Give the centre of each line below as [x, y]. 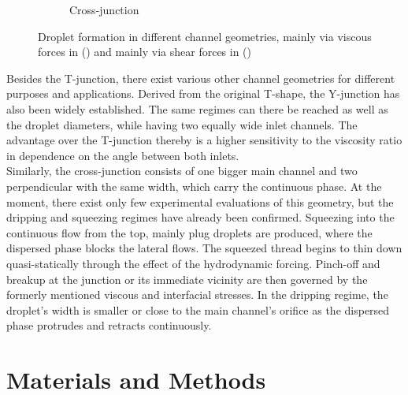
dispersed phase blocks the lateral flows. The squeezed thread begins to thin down [204, 248]
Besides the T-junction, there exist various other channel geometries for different [201, 78]
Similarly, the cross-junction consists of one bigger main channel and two [182, 171]
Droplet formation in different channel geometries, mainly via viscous [205, 36]
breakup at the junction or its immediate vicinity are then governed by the [187, 279]
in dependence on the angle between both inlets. [123, 155]
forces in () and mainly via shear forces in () [145, 52]
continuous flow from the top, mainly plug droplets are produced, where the [189, 232]
